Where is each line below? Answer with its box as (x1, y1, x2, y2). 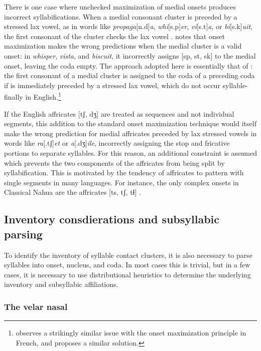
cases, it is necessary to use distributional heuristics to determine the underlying (4, 269, 251, 279)
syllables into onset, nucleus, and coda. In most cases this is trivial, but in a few (4, 259, 250, 270)
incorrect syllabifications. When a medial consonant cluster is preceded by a (4, 11, 237, 22)
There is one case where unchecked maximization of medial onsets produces (4, 2, 236, 12)
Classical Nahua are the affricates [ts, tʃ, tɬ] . (4, 187, 141, 197)
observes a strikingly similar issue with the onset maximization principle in (16, 327, 246, 338)
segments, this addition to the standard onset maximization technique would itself (4, 118, 256, 129)
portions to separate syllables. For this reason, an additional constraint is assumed (4, 147, 257, 158)
